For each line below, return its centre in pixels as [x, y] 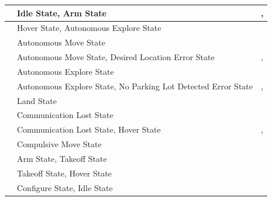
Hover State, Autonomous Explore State [89, 28]
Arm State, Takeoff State [62, 158]
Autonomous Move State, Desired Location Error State [116, 57]
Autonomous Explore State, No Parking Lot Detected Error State [135, 86]
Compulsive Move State [59, 144]
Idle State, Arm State [62, 13]
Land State [37, 100]
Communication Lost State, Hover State [89, 129]
